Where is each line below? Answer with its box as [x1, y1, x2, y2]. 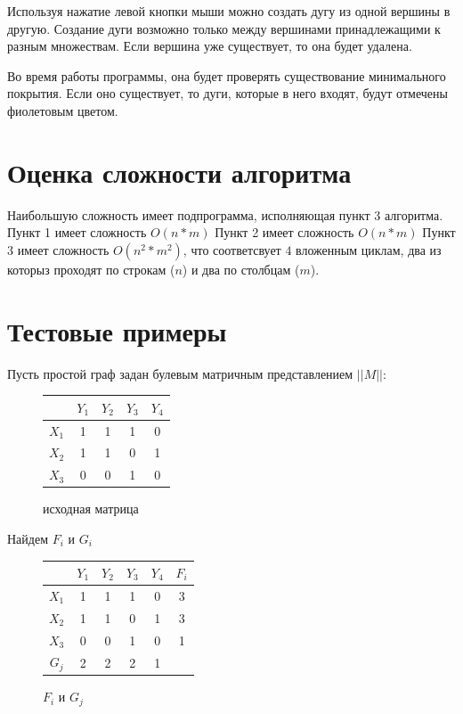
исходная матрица [43, 499, 139, 518]
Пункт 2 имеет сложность [215, 223, 354, 242]
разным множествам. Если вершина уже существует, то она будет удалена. [7, 37, 412, 55]
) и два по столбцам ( [182, 259, 300, 278]
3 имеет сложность [7, 240, 110, 259]
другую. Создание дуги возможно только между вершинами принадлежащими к [7, 19, 441, 37]
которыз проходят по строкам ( [7, 259, 175, 278]
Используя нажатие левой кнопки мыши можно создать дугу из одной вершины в [7, 2, 451, 20]
